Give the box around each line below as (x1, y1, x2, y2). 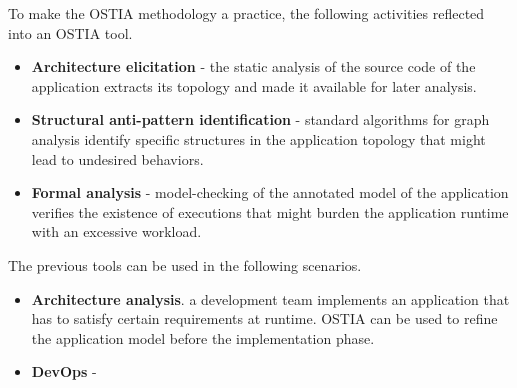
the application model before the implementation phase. (31, 327, 375, 348)
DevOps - (31, 361, 97, 382)
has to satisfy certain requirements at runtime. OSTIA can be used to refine (31, 308, 498, 329)
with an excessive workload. (31, 221, 202, 242)
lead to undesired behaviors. (31, 148, 204, 169)
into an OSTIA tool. (8, 22, 133, 43)
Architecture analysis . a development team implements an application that (31, 288, 510, 309)
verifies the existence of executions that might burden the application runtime (31, 201, 509, 222)
